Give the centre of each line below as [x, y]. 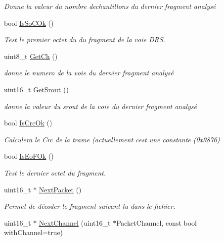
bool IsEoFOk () [29, 156]
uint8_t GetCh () [31, 56]
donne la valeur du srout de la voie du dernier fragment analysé [100, 106]
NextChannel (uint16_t [75, 222]
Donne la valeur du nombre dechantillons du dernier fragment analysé [110, 6]
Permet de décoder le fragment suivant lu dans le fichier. [90, 206]
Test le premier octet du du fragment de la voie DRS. [85, 39]
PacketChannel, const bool [157, 222]
